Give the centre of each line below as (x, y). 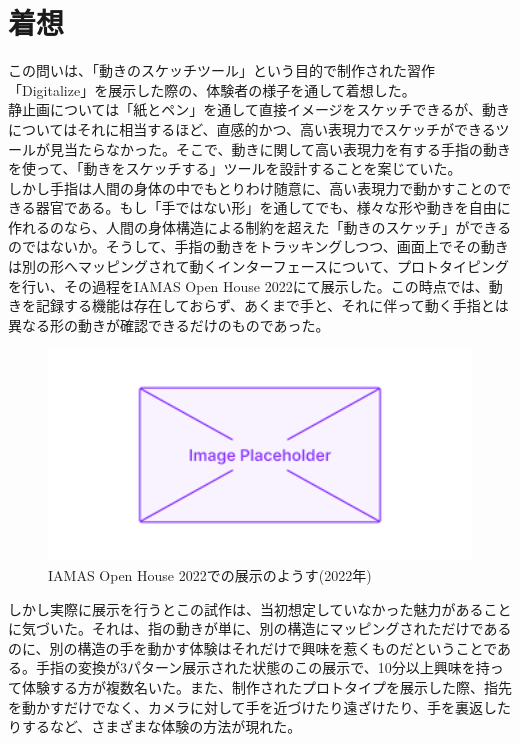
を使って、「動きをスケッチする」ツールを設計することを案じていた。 (235, 168)
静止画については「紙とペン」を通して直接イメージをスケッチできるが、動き (259, 109)
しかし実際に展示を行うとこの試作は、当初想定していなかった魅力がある (246, 608)
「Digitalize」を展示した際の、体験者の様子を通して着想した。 (212, 89)
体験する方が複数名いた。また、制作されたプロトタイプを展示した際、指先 (266, 687)
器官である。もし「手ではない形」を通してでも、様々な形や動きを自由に (273, 207)
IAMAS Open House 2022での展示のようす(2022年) (210, 575)
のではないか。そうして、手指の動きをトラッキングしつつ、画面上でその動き (258, 246)
